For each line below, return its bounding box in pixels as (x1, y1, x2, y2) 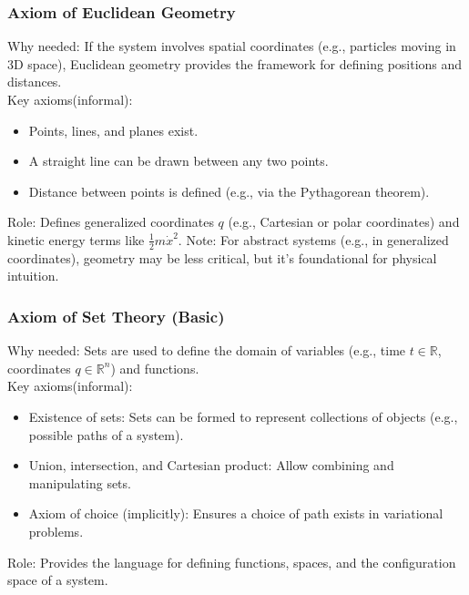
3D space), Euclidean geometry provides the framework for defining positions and (7, 54, 463, 73)
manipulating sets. (28, 473, 131, 492)
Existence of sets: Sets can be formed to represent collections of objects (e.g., (28, 406, 458, 426)
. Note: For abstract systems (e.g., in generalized (178, 230, 449, 249)
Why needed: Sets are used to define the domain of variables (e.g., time (7, 341, 406, 360)
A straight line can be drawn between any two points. (28, 151, 329, 170)
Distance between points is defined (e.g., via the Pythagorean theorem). (28, 181, 430, 200)
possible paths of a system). (28, 425, 184, 444)
